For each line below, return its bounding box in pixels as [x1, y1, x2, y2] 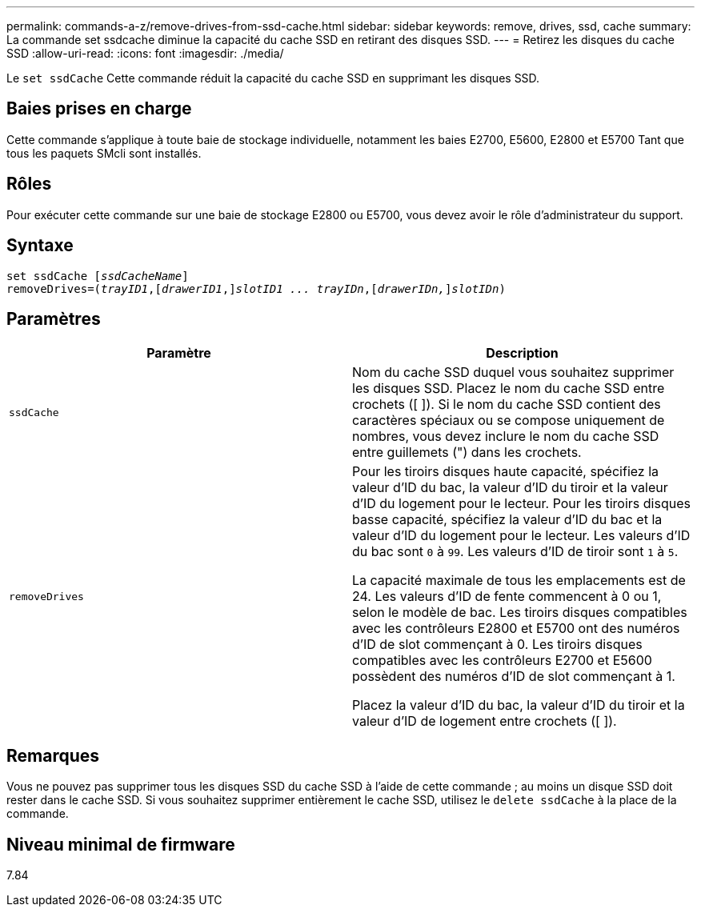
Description [486, 345, 559, 362]
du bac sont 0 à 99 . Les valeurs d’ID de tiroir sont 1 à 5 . [352, 543, 679, 560]
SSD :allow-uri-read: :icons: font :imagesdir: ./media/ [6, 46, 284, 60]
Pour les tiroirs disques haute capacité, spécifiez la [352, 463, 659, 480]
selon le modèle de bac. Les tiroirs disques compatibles [352, 604, 687, 621]
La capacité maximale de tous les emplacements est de [352, 572, 686, 589]
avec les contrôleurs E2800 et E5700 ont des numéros [352, 620, 680, 637]
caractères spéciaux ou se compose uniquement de [352, 412, 665, 429]
